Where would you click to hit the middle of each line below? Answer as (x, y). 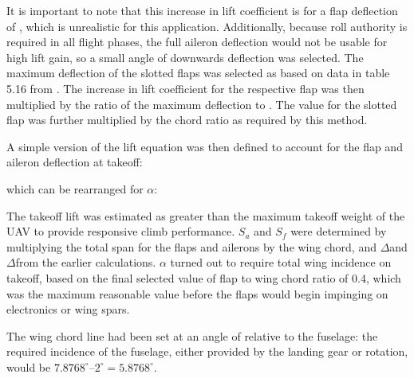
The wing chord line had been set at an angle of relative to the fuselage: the (192, 335)
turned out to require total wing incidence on (281, 262)
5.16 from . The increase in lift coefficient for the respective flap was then (185, 88)
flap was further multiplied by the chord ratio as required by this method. (187, 120)
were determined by (339, 231)
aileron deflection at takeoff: (75, 162)
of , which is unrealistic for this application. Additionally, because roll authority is (207, 26)
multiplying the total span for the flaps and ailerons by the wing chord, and (191, 246)
